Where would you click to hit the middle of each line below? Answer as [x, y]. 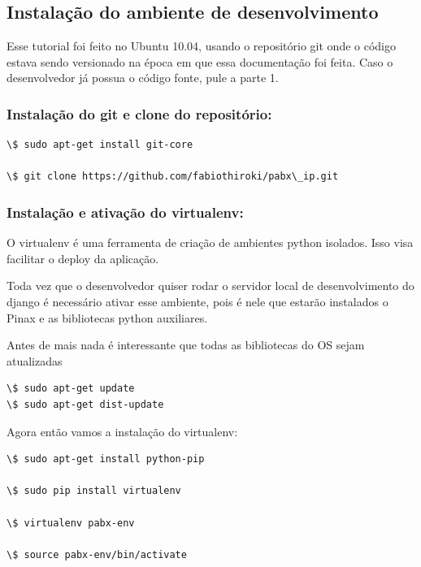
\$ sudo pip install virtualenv [94, 491]
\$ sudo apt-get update [71, 389]
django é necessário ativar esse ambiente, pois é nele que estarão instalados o [197, 301]
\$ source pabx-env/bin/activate [97, 554]
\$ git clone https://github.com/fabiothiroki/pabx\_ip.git [173, 177]
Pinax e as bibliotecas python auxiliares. [107, 317]
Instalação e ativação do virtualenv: [125, 212]
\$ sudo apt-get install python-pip [106, 459]
